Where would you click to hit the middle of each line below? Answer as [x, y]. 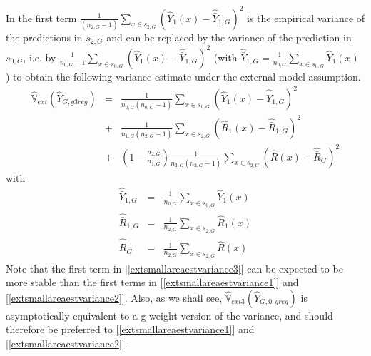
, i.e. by [40, 57]
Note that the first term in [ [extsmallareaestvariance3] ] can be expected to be [174, 268]
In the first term [41, 17]
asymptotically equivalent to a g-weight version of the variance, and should [169, 315]
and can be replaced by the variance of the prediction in [229, 37]
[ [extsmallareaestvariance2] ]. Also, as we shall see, [114, 297]
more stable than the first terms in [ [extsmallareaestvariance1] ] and [152, 282]
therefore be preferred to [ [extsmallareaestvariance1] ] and [130, 329]
